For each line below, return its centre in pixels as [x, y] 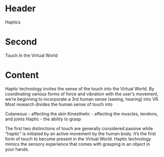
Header [20, 9]
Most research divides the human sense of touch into [59, 104]
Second [21, 42]
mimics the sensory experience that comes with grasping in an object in [78, 144]
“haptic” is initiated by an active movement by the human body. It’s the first [81, 134]
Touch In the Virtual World [31, 55]
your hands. [17, 149]
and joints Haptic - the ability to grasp [43, 119]
